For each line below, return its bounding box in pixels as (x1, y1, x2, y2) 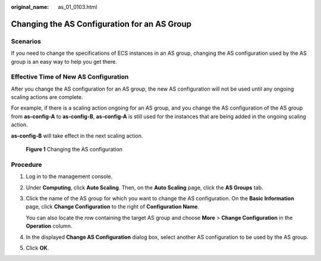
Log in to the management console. (26, 173, 113, 180)
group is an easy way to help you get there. (11, 58, 117, 65)
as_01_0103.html (58, 4, 97, 10)
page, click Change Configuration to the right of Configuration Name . (26, 203, 199, 210)
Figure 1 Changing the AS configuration (26, 146, 123, 153)
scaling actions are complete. (11, 94, 83, 101)
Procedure (11, 160, 42, 169)
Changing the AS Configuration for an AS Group (11, 18, 191, 29)
